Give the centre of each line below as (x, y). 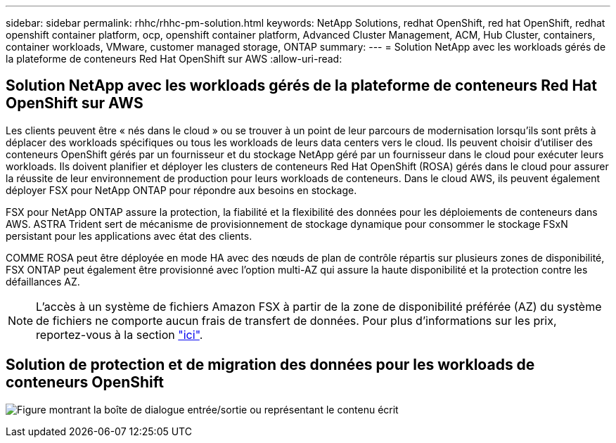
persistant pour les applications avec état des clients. (129, 236)
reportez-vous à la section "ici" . (120, 334)
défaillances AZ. (43, 281)
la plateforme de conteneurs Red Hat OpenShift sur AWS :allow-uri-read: (174, 59)
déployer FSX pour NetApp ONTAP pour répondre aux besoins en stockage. (181, 190)
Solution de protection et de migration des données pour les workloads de (270, 365)
